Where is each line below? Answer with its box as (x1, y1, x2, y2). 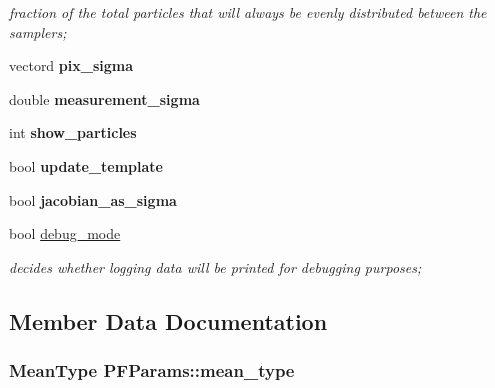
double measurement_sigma (9, 88, 200, 109)
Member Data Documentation (9, 305, 328, 336)
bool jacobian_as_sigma (9, 189, 177, 210)
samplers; (9, 21, 67, 42)
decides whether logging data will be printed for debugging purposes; (9, 256, 422, 277)
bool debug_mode (9, 223, 121, 244)
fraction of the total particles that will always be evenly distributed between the (9, 2, 487, 22)
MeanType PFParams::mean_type (9, 358, 295, 383)
